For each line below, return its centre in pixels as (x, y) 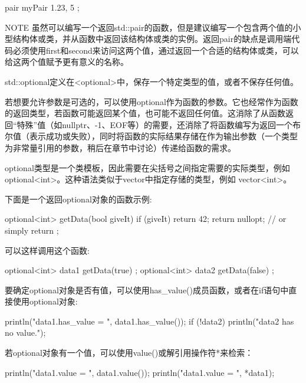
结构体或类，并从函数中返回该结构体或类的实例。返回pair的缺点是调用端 (152, 39)
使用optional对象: (45, 301)
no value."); (25, 333)
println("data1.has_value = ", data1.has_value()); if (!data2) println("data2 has (149, 321)
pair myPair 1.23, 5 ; (42, 7)
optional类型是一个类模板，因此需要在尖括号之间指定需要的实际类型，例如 (147, 167)
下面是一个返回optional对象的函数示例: (78, 199)
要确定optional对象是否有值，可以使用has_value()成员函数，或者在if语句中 (147, 289)
